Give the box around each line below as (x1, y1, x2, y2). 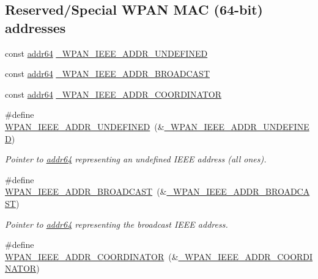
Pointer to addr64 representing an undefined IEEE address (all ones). (5, 153, 267, 165)
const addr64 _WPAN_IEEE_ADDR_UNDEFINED (5, 46, 208, 59)
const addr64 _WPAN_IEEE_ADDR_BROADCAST (5, 67, 210, 80)
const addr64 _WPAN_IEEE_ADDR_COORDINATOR (5, 87, 222, 100)
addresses (5, 18, 66, 37)
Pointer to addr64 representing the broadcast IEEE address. (5, 217, 228, 230)
